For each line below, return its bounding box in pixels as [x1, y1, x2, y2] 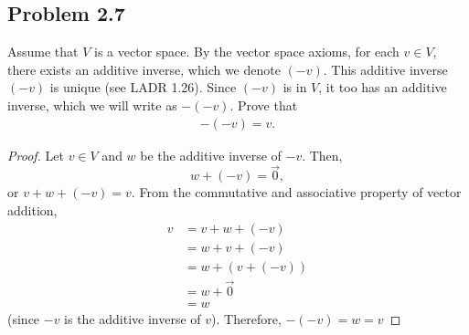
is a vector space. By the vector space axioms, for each [94, 42, 400, 61]
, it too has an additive [318, 78, 447, 97]
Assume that [7, 42, 79, 61]
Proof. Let [7, 145, 64, 164]
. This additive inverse [323, 59, 448, 79]
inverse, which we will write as [7, 95, 177, 114]
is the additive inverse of [64, 309, 201, 328]
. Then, [302, 145, 343, 164]
